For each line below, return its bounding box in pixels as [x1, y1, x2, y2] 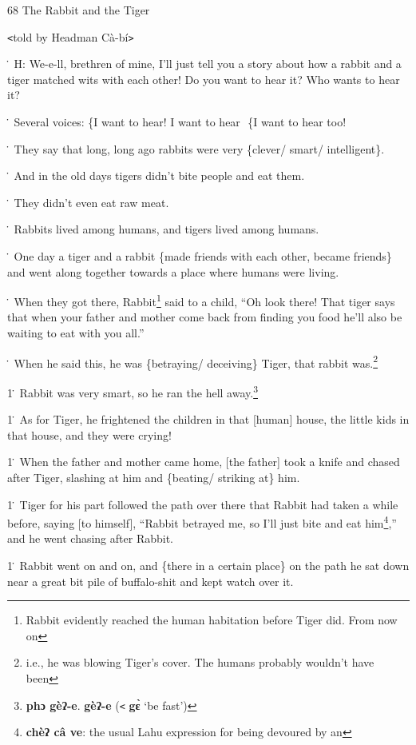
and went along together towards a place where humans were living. [7, 263, 339, 280]
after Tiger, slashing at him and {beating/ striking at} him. [7, 468, 300, 485]
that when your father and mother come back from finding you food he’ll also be [7, 309, 402, 325]
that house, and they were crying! [7, 426, 172, 443]
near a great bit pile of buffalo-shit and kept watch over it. [7, 572, 294, 589]
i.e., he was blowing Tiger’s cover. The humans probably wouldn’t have [26, 654, 374, 671]
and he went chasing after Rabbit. [7, 530, 173, 547]
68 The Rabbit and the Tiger [7, 2, 150, 18]
